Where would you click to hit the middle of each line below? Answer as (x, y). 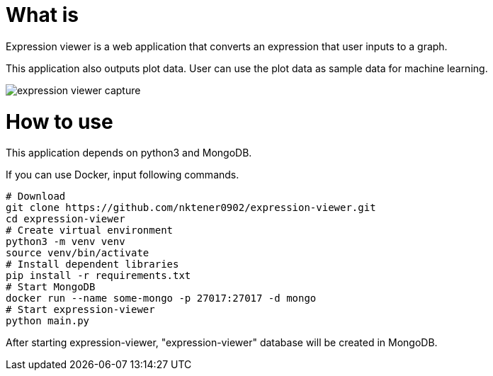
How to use (59, 121)
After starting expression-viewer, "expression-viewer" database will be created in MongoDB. (222, 343)
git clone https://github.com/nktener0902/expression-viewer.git (191, 208)
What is (42, 15)
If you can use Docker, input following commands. (123, 175)
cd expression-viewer (66, 219)
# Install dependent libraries (92, 264)
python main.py (48, 321)
